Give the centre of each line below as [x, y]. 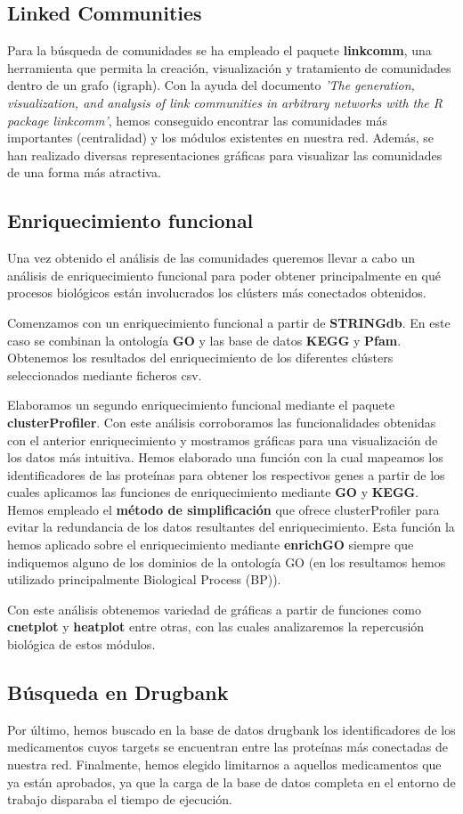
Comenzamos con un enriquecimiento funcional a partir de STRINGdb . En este [229, 322]
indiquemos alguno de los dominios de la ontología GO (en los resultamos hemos [227, 562]
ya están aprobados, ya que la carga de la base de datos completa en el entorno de [231, 781]
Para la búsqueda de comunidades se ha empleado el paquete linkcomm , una [219, 50]
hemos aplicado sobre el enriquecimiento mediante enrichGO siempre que [211, 545]
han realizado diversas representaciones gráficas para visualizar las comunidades [225, 155]
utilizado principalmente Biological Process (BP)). [144, 579]
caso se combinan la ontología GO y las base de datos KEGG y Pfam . [204, 340]
